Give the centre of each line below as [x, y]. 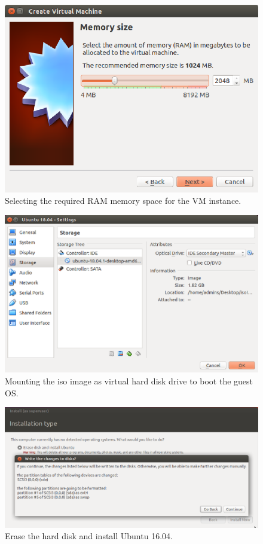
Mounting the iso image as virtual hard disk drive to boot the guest [129, 381]
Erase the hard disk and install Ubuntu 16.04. [89, 536]
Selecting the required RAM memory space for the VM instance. [123, 201]
